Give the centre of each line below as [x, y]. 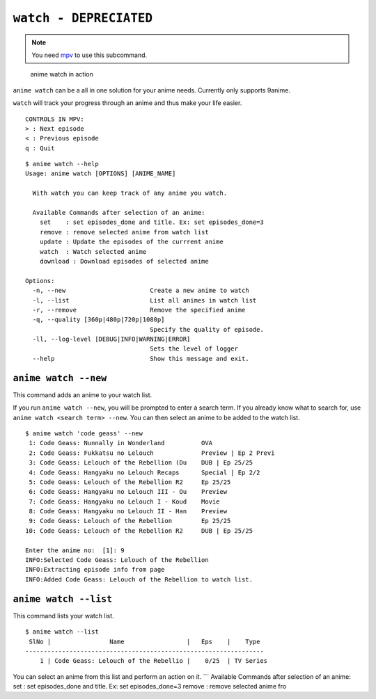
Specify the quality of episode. [207, 329]
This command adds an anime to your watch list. [83, 395]
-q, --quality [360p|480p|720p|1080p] [99, 320]
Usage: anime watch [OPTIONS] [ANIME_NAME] [101, 174]
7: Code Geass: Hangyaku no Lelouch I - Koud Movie [124, 501]
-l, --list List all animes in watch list [144, 300]
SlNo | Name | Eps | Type [144, 641]
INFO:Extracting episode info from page [95, 570]
